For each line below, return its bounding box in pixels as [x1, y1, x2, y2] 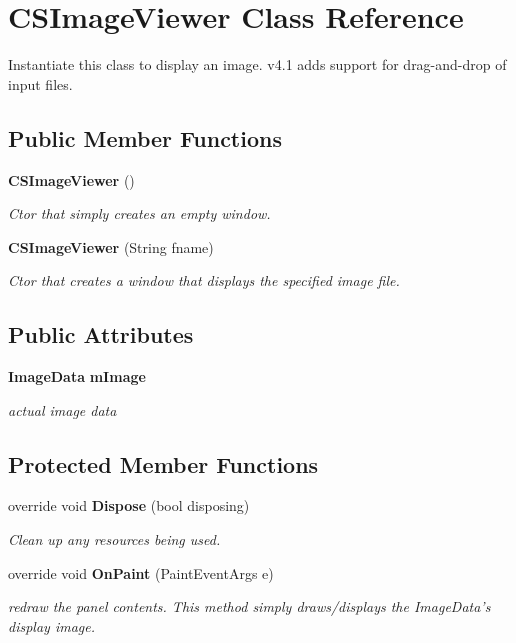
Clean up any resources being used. [8, 529, 221, 550]
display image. [8, 615, 95, 636]
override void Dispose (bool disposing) [8, 495, 250, 516]
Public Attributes [8, 319, 194, 350]
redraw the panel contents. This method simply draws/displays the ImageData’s [8, 596, 491, 617]
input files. [8, 73, 73, 94]
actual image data [8, 399, 117, 420]
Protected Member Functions [8, 448, 319, 479]
